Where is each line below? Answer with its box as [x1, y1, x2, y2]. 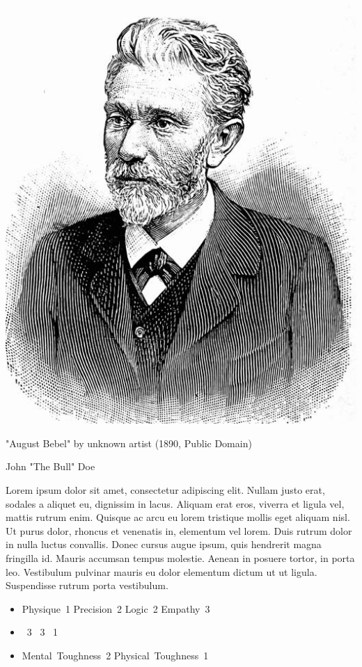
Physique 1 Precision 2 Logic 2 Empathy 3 [22, 601, 210, 616]
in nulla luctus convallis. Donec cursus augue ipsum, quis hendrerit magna [6, 537, 322, 552]
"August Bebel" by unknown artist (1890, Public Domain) [6, 435, 252, 450]
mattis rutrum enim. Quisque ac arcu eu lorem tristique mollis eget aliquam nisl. [6, 510, 350, 524]
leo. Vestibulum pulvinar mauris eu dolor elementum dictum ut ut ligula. [6, 564, 317, 579]
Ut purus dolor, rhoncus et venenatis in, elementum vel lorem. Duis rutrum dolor [6, 523, 352, 538]
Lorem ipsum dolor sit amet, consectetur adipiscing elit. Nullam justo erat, [6, 483, 325, 497]
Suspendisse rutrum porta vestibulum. [6, 578, 168, 593]
